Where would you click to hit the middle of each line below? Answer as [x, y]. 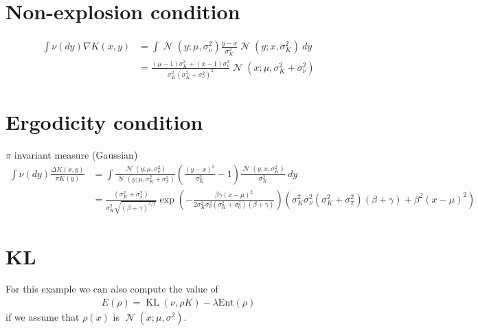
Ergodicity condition [104, 122]
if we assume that [43, 317]
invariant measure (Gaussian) [76, 154]
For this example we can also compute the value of [112, 289]
